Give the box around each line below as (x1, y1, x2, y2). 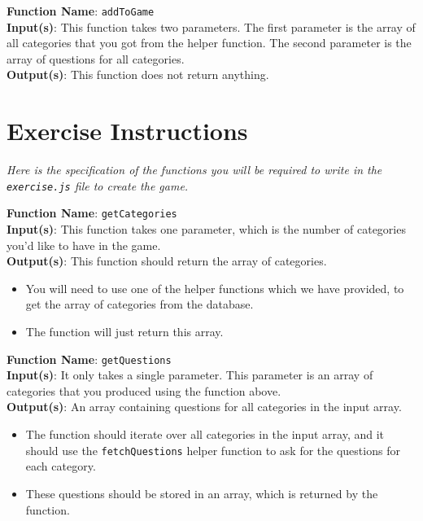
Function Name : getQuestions (7, 350, 172, 367)
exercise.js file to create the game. (7, 177, 189, 194)
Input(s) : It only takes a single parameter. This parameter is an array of (7, 366, 373, 383)
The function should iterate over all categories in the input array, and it (25, 426, 385, 443)
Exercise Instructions (7, 114, 248, 147)
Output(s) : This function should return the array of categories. (7, 252, 327, 269)
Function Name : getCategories (7, 204, 177, 221)
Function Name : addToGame (7, 2, 155, 19)
